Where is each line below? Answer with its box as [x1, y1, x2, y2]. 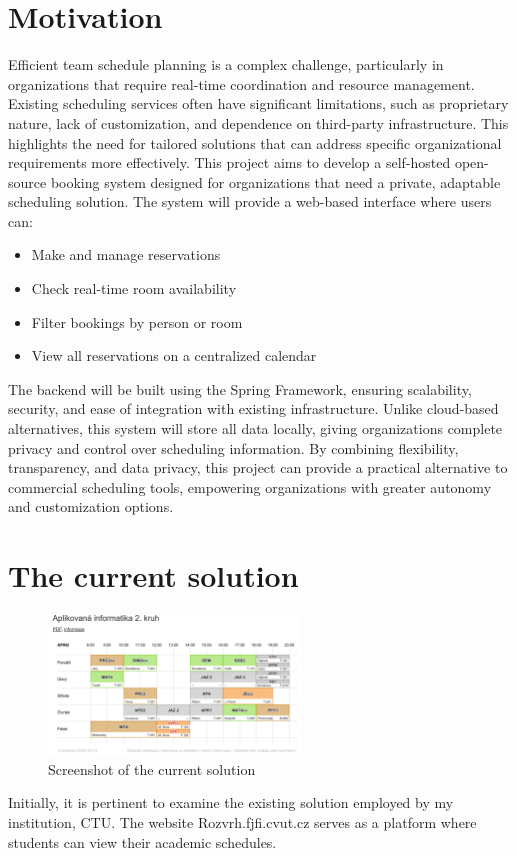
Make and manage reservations [31, 244, 221, 265]
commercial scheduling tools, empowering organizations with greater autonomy [8, 476, 492, 497]
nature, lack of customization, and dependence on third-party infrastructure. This [8, 112, 509, 133]
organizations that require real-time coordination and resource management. [8, 73, 475, 94]
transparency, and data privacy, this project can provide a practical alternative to [8, 457, 508, 478]
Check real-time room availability [31, 278, 237, 299]
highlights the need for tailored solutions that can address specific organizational [8, 132, 502, 153]
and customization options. [8, 496, 174, 517]
